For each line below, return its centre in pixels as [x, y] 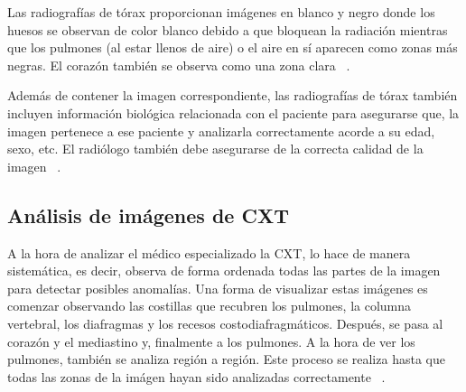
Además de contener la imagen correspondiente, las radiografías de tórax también [233, 95]
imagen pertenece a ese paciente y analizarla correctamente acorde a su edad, [221, 131]
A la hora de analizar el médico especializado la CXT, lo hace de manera [209, 252]
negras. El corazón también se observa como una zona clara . [179, 65]
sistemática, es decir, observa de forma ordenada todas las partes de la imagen [224, 271]
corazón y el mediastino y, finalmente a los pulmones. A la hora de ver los [211, 341]
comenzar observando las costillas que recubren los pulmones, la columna [210, 306]
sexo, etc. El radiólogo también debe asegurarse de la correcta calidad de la [215, 149]
